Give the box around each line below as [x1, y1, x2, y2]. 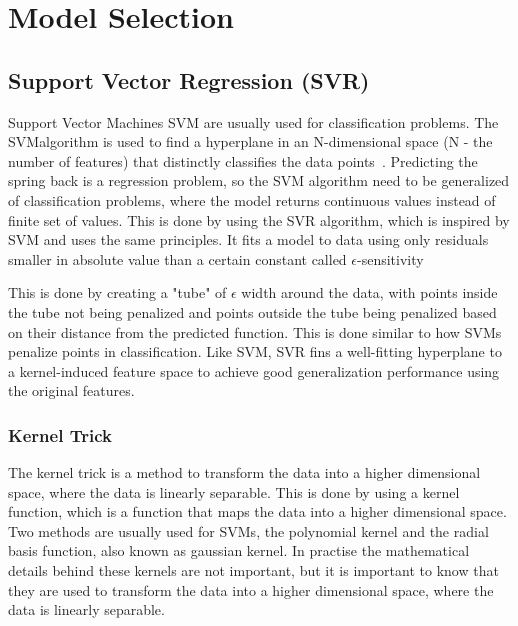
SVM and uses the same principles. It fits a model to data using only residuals [8, 229, 489, 250]
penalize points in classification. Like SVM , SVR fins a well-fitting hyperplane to [8, 341, 502, 362]
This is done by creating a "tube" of [8, 282, 227, 303]
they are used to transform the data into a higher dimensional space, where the [8, 579, 494, 600]
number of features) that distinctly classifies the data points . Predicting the [8, 150, 478, 171]
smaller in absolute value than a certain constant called [8, 248, 347, 269]
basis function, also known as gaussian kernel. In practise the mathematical [8, 540, 470, 561]
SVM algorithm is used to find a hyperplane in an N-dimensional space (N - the [8, 131, 493, 152]
